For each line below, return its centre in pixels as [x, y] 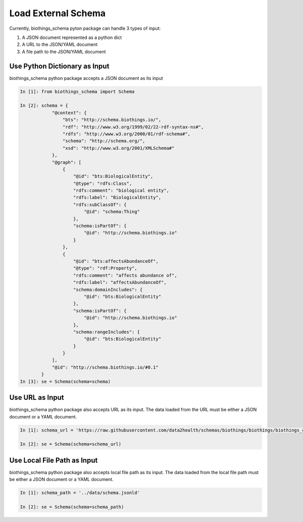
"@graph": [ [67, 162]
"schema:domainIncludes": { [108, 290]
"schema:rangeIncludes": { [107, 332]
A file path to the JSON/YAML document [64, 52]
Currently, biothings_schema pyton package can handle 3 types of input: [85, 28]
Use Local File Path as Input [54, 460]
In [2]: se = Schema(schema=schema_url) [70, 444]
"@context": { [69, 113]
